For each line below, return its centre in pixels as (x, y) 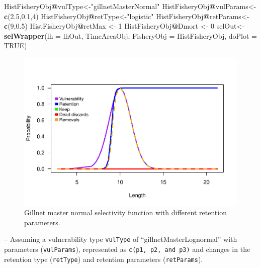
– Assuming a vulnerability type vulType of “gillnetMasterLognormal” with (121, 239)
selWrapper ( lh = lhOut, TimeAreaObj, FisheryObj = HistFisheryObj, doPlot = (130, 35)
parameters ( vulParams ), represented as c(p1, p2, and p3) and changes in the (127, 249)
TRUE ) (16, 46)
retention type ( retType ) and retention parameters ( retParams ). (104, 259)
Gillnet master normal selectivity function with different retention (125, 212)
